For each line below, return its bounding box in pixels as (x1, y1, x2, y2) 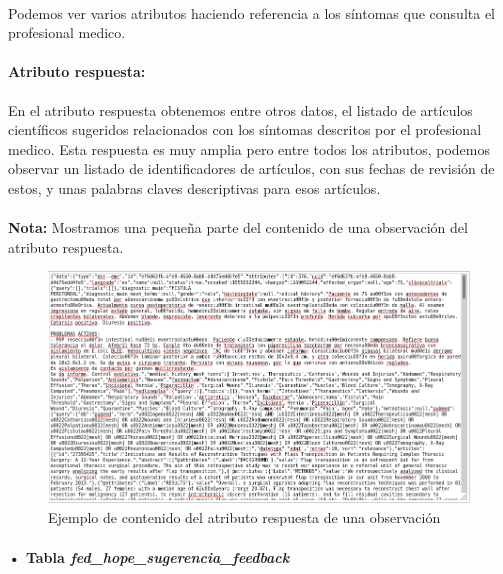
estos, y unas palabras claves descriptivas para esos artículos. (8, 177, 381, 198)
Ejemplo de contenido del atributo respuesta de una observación (48, 507, 441, 528)
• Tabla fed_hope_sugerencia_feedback (8, 546, 290, 567)
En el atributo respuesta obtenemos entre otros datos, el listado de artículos (8, 99, 473, 120)
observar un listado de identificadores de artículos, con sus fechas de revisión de (8, 158, 495, 179)
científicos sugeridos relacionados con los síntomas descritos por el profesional (8, 119, 482, 140)
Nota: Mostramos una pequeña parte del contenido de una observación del (8, 217, 468, 238)
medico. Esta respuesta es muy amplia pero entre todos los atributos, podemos (8, 138, 490, 159)
